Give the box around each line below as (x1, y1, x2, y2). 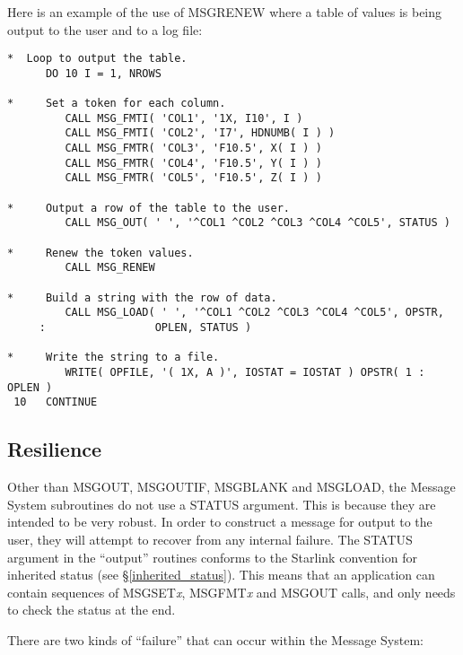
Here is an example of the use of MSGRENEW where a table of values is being (7, 3, 442, 21)
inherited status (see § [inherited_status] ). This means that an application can (7, 565, 435, 584)
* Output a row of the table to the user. (7, 201, 290, 214)
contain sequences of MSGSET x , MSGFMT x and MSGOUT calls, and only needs (7, 582, 456, 601)
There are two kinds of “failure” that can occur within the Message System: (7, 630, 424, 649)
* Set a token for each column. (7, 97, 226, 110)
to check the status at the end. (7, 600, 176, 619)
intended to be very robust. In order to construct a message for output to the (7, 512, 432, 531)
